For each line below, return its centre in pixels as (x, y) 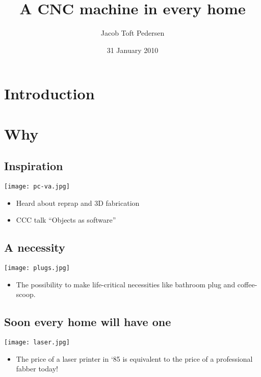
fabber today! (37, 369)
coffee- (247, 284)
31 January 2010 (133, 50)
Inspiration (34, 166)
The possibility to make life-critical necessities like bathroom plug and (126, 284)
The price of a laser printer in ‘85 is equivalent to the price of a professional (134, 358)
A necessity (35, 247)
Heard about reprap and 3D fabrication (78, 203)
